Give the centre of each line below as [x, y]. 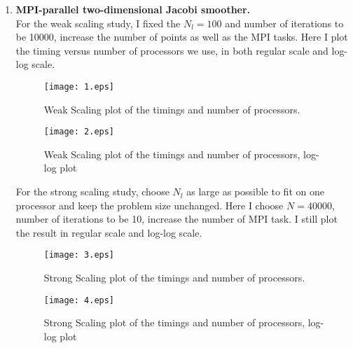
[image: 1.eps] [79, 86]
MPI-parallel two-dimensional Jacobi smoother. [133, 9]
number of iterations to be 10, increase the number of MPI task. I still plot [176, 219]
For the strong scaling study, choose [92, 192]
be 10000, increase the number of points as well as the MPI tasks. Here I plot [182, 37]
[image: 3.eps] [79, 255]
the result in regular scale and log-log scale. [109, 232]
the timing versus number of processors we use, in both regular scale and [172, 50]
